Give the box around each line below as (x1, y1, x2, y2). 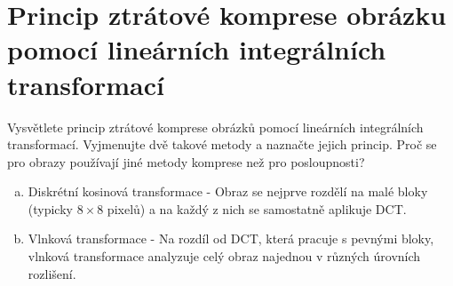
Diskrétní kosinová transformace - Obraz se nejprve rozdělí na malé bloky (28, 182, 428, 201)
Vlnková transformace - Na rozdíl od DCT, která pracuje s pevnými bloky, (28, 229, 434, 248)
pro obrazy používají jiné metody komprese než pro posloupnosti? (7, 152, 365, 171)
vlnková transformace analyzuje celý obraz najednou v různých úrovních (28, 247, 421, 266)
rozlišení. (28, 264, 76, 282)
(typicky (28, 199, 73, 218)
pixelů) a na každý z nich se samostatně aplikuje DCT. (107, 199, 407, 218)
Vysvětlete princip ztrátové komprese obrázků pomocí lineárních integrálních (7, 117, 424, 136)
